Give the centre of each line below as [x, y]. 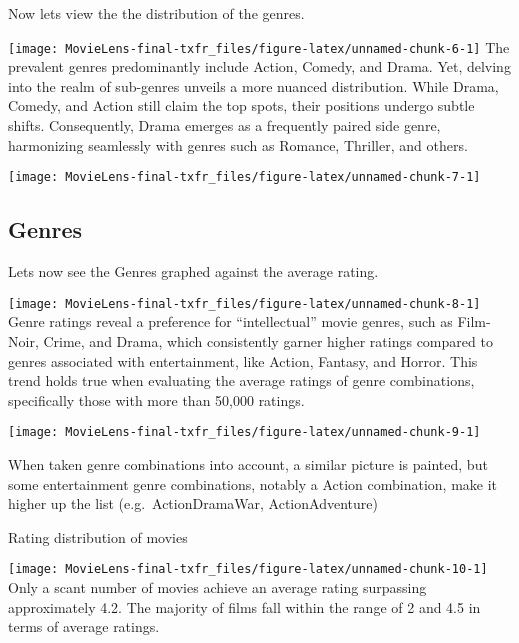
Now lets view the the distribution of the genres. [156, 13]
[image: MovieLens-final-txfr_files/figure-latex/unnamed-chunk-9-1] [244, 432]
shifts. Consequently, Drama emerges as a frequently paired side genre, [224, 125]
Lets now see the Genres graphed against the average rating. [193, 271]
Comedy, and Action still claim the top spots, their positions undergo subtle [241, 105]
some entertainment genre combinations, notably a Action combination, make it [253, 483]
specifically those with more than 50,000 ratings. [156, 399]
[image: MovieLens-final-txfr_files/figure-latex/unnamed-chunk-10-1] [248, 569]
